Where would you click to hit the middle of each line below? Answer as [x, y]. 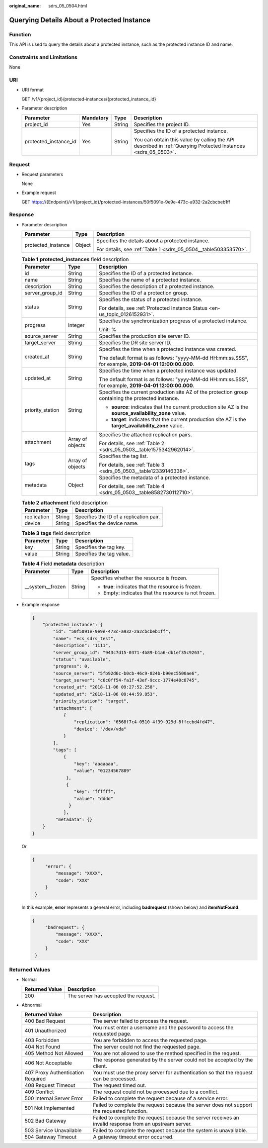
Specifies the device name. [107, 523]
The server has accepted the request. [111, 996]
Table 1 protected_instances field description [75, 260]
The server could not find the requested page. [147, 1047]
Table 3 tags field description [56, 533]
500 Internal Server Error [54, 1098]
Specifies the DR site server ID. [135, 343]
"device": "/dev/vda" [100, 729]
